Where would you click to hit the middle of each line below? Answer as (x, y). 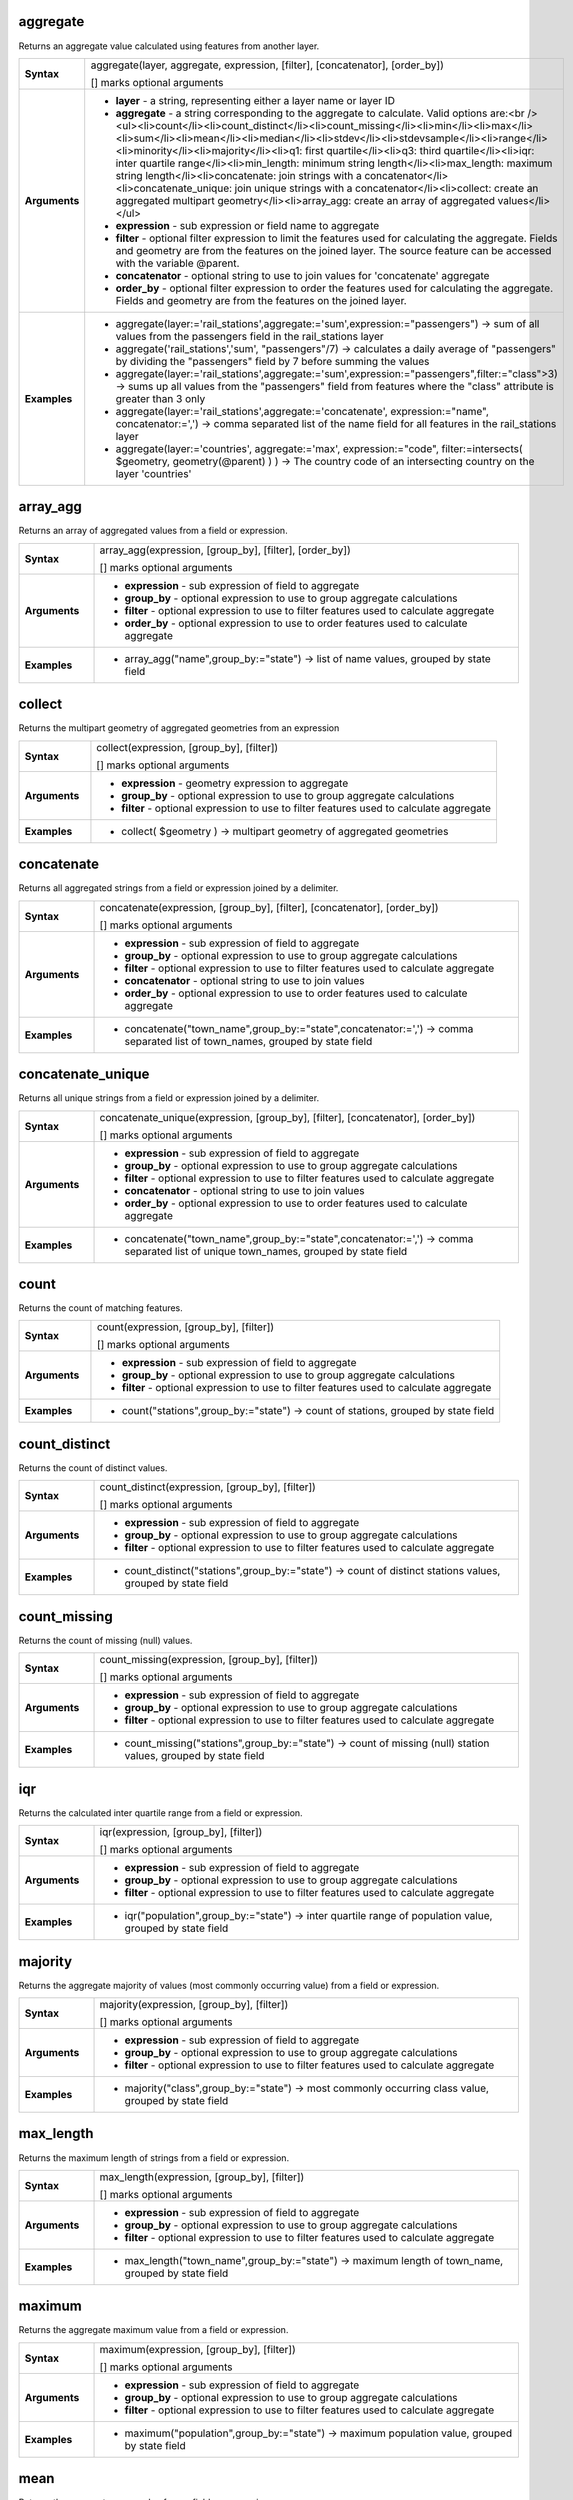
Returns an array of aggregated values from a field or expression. (153, 531)
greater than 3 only (160, 398)
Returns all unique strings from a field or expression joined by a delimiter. (169, 1098)
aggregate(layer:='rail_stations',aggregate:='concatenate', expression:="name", (302, 411)
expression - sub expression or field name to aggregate (247, 225)
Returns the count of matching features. (101, 1308)
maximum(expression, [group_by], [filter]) (198, 2349)
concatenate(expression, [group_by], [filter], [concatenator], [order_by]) (269, 907)
